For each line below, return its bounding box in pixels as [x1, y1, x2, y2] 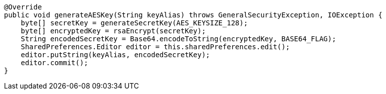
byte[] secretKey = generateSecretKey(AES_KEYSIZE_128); [20, 19, 248, 27]
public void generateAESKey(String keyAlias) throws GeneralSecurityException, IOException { [4, 11, 383, 19]
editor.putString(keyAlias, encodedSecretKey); [20, 51, 210, 59]
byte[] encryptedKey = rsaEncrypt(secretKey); [20, 27, 206, 35]
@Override [4, 3, 42, 11]
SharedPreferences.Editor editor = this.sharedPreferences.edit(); [20, 43, 290, 51]
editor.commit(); [20, 59, 88, 67]
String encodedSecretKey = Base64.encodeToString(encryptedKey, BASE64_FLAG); [20, 35, 336, 43]
